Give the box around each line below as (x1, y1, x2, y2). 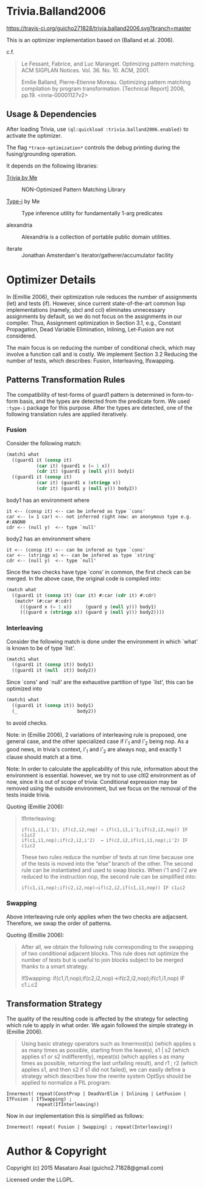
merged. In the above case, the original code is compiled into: (6, 575, 161, 582)
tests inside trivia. (6, 791, 51, 799)
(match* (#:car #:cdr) (14, 598, 72, 604)
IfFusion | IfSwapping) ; (6, 1096, 72, 1102)
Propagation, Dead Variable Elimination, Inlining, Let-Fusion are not (6, 325, 174, 333)
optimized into (6, 685, 43, 692)
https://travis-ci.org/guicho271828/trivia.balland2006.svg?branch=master (6, 24, 192, 32)
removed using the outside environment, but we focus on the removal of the (6, 784, 197, 792)
